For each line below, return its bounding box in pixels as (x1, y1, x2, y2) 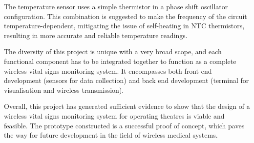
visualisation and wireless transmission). (4, 84, 124, 95)
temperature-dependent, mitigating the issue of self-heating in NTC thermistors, (4, 20, 245, 31)
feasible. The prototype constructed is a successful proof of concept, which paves (4, 120, 245, 130)
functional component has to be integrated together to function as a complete (4, 56, 236, 66)
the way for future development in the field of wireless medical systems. (4, 130, 218, 140)
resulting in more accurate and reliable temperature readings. (4, 30, 188, 40)
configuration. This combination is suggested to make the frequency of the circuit (4, 11, 247, 21)
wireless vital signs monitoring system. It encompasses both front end (4, 65, 212, 76)
